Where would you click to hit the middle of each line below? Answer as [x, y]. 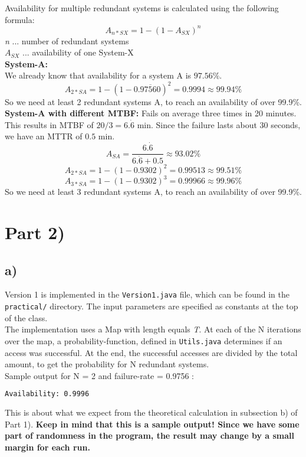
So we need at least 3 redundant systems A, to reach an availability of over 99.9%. [153, 192]
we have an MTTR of [44, 136]
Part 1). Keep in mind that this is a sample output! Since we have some [152, 424]
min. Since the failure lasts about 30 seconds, [219, 124]
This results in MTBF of [49, 124]
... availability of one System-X [78, 52]
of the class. [26, 317]
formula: [20, 19]
